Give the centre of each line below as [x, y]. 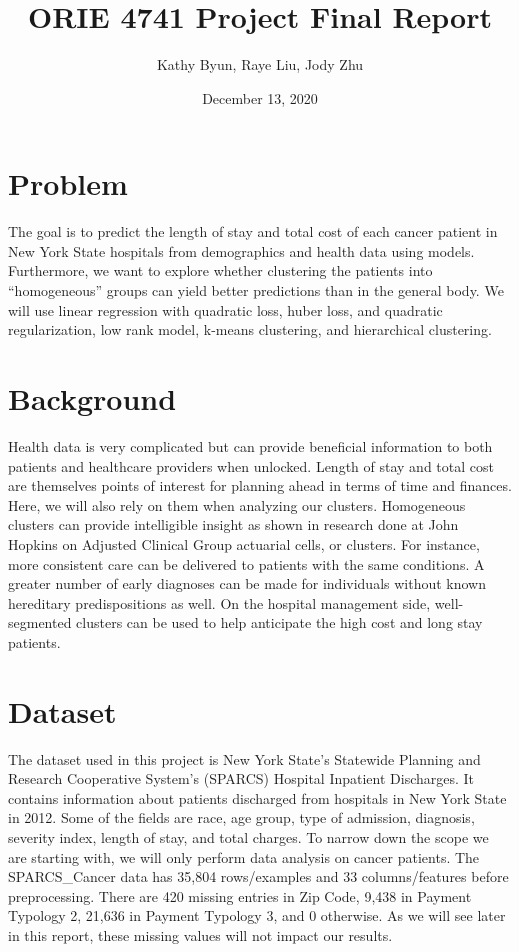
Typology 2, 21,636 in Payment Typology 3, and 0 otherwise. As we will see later [257, 915]
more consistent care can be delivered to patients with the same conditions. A [246, 563]
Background [92, 398]
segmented [40, 622]
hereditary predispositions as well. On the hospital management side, [219, 602]
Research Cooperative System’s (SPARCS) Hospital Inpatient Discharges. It [241, 778]
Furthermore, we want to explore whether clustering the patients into [220, 270]
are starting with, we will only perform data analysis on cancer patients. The [244, 856]
